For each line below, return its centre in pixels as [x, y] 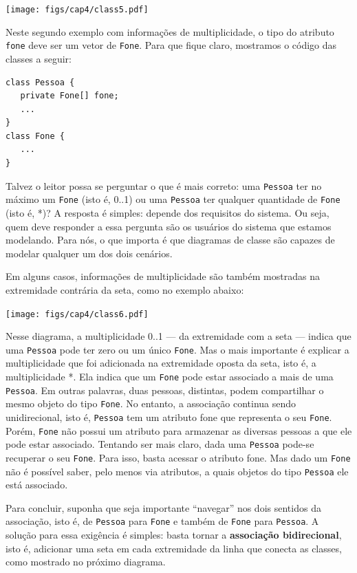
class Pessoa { [40, 82]
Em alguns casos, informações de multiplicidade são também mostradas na [163, 276]
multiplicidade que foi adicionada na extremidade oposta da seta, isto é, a [161, 363]
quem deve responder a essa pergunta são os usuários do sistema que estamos [169, 226]
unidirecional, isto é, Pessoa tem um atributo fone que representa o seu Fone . [169, 417]
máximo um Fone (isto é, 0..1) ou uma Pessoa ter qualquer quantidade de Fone [173, 199]
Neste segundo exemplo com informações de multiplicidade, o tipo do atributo [170, 31]
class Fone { [35, 136]
